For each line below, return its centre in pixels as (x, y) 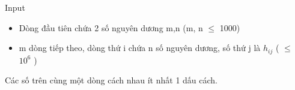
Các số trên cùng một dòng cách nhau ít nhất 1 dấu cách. (111, 80)
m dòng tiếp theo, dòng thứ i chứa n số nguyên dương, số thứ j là (140, 48)
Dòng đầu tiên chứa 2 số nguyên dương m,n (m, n (111, 27)
